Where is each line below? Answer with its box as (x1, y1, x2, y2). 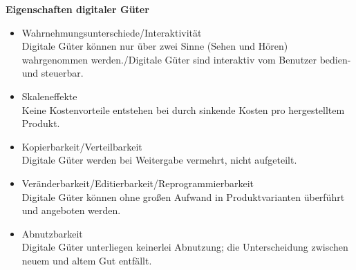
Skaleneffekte (21, 88, 77, 103)
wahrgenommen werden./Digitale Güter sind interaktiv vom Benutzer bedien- (21, 52, 351, 66)
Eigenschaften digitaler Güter (6, 2, 149, 16)
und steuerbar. (21, 66, 84, 80)
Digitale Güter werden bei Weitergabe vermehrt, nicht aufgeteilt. (21, 153, 297, 167)
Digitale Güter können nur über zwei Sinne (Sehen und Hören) (21, 39, 288, 53)
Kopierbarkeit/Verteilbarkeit (21, 139, 142, 153)
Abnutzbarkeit (21, 226, 83, 240)
